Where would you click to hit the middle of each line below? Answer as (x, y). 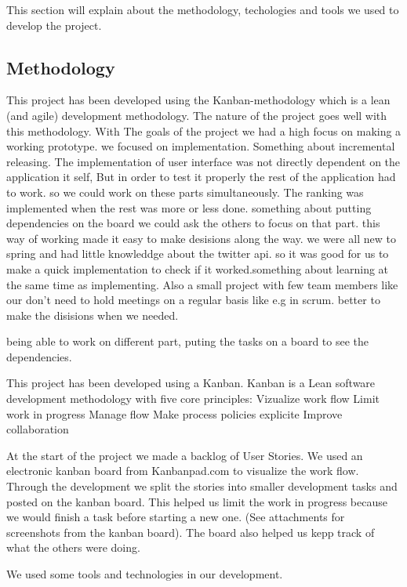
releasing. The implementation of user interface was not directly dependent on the (203, 161)
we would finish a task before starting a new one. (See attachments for (176, 517)
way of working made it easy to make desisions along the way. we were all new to (201, 238)
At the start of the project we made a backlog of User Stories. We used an (185, 455)
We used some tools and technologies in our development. (145, 574)
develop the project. (54, 25)
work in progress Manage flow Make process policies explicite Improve (174, 413)
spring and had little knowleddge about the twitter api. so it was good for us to (198, 254)
